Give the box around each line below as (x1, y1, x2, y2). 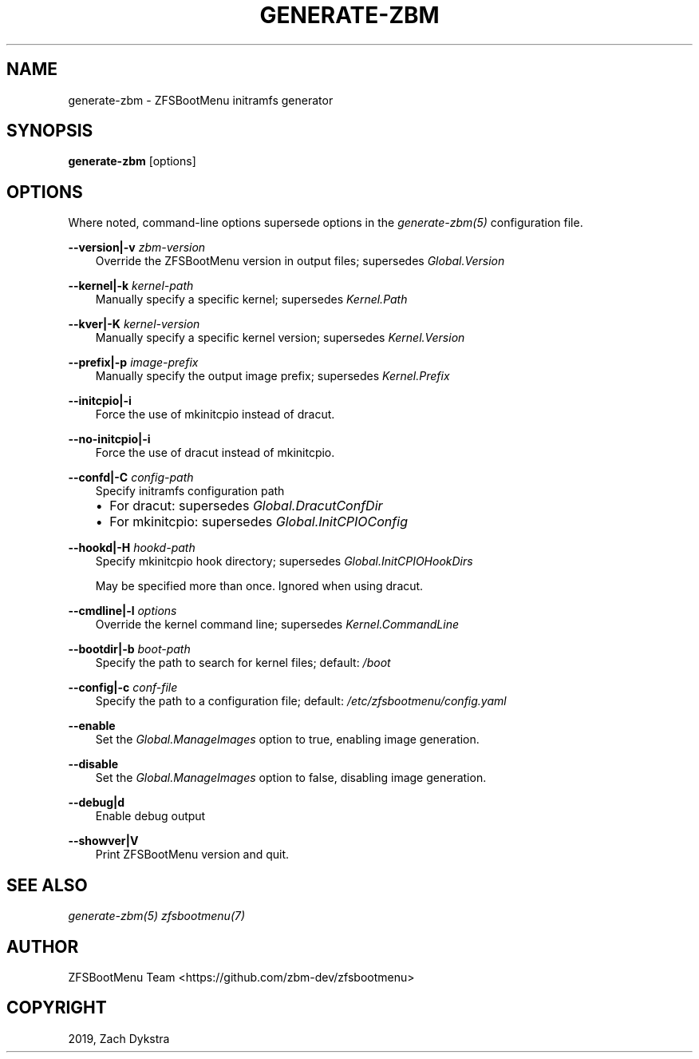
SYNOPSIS (6, 121, 93, 141)
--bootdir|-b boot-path (68, 642, 191, 656)
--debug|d (68, 795, 125, 810)
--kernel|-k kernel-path (68, 279, 194, 293)
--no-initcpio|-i (68, 432, 151, 446)
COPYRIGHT (6, 998, 107, 1018)
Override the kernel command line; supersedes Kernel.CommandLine (95, 617, 459, 632)
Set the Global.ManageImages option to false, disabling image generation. (95, 771, 487, 785)
